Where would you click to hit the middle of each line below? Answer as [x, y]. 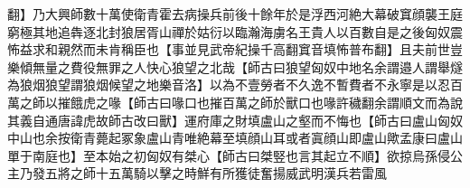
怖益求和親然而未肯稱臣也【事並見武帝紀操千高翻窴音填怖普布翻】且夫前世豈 [235, 49]
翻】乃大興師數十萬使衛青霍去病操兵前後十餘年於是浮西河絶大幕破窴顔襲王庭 [235, 14]
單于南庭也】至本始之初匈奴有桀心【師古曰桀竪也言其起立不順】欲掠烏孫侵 [229, 155]
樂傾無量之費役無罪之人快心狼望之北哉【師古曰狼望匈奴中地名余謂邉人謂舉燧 [235, 66]
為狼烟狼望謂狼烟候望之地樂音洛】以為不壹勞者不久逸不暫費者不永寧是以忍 [229, 85]
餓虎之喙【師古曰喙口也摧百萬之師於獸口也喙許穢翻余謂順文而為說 [266, 102]
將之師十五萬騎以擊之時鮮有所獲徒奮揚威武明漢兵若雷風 [222, 173]
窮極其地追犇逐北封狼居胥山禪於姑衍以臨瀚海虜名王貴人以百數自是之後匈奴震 [235, 31]
